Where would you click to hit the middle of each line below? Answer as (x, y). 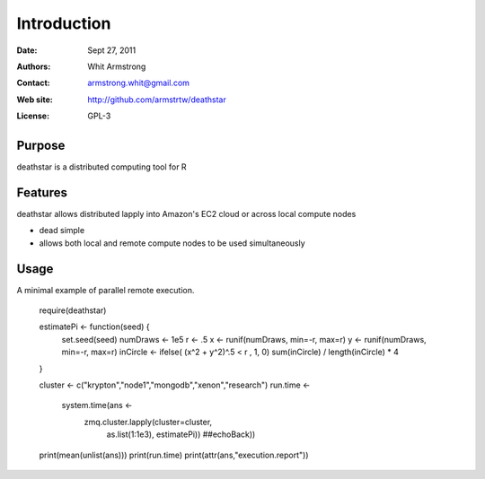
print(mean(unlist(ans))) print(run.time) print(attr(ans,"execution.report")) (174, 455)
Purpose (41, 145)
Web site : (35, 100)
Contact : (34, 83)
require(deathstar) (73, 310)
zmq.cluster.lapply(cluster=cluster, (148, 422)
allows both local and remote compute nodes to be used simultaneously (172, 243)
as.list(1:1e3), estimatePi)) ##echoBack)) (181, 434)
